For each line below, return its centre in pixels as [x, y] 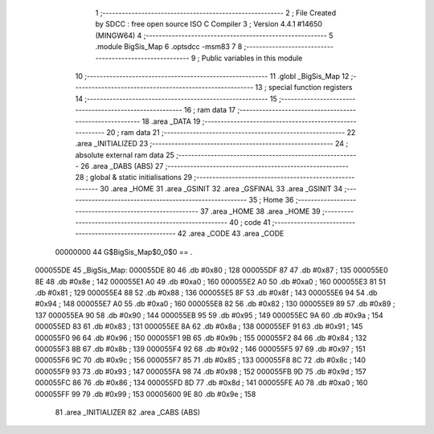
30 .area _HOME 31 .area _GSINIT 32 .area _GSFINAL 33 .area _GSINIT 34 [221, 188]
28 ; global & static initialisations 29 [134, 178]
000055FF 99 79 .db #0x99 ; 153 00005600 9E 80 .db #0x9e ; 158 [145, 394]
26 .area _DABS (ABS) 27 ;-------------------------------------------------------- [215, 166]
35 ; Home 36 [271, 200]
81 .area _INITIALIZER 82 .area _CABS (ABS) [128, 412]
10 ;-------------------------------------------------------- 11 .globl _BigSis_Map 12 [212, 76]
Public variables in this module [252, 58]
